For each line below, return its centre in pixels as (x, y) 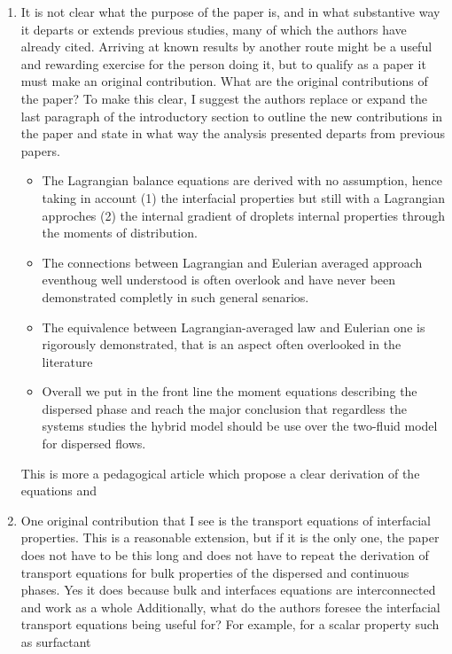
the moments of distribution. (120, 233)
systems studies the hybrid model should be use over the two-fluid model (240, 426)
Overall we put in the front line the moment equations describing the (230, 391)
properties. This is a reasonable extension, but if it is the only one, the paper (230, 537)
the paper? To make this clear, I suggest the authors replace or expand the (224, 98)
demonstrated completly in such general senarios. (175, 296)
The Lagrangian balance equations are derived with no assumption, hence (242, 180)
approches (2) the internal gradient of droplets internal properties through (244, 215)
